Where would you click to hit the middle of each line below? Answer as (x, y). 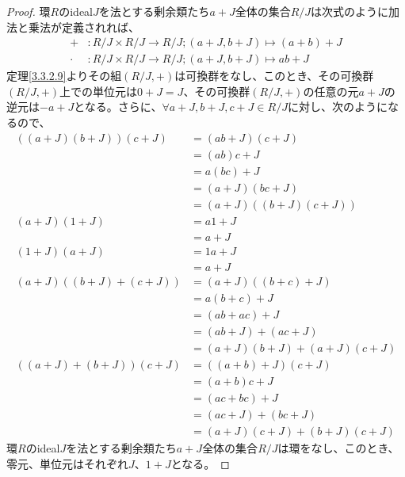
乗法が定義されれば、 (84, 27)
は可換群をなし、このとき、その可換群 (274, 76)
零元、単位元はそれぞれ (67, 463)
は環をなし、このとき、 (338, 448)
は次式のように (350, 11)
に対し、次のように (337, 107)
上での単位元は (99, 91)
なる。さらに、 (123, 107)
